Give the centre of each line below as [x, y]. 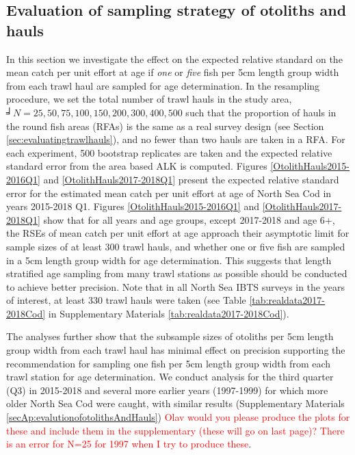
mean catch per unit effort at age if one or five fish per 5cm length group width [173, 72]
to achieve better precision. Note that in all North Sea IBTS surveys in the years [175, 286]
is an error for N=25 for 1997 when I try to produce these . [129, 444]
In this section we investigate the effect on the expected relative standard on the [174, 58]
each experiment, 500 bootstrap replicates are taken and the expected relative [169, 152]
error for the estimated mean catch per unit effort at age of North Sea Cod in [169, 193]
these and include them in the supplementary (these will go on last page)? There [175, 430]
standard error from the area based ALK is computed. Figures [137, 166]
